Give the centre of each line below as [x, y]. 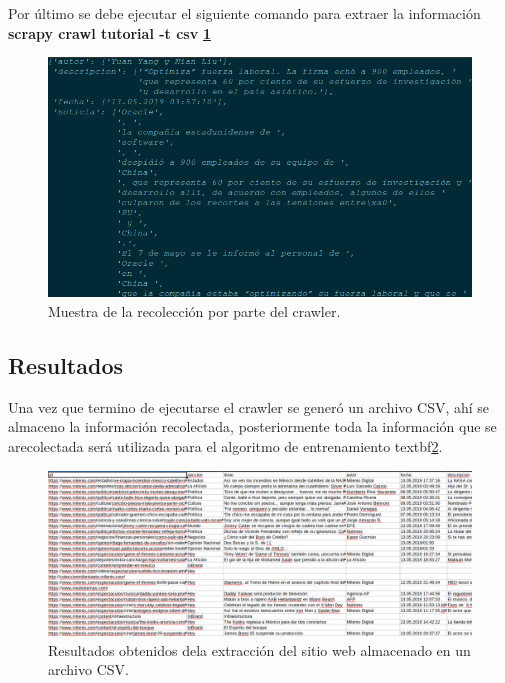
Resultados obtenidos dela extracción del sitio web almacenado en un [259, 649]
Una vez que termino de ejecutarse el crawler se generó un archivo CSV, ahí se [249, 406]
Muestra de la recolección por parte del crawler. [194, 310]
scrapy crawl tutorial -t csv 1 [109, 32]
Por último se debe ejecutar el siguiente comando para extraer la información [244, 13]
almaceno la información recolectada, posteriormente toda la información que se [252, 426]
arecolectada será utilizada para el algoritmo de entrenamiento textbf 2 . [225, 445]
